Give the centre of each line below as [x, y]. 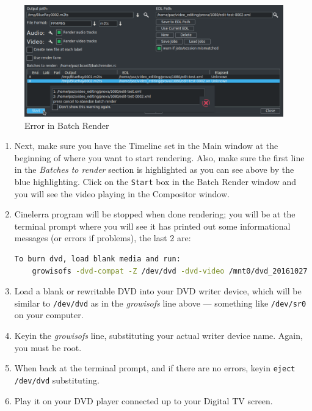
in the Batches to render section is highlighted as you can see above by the [154, 169]
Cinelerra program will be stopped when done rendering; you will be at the [155, 214]
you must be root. [48, 347]
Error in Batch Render [67, 125]
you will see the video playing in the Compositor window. [122, 193]
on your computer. [49, 315]
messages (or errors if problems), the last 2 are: [103, 238]
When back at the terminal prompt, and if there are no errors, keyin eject [155, 368]
